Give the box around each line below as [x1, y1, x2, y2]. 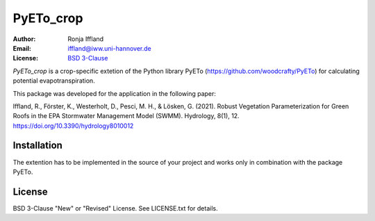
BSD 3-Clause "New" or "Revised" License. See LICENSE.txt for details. [12, 204, 218, 212]
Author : [12, 35, 36, 43]
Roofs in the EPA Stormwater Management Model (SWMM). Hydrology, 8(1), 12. [12, 112, 240, 120]
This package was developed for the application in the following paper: [12, 89, 217, 97]
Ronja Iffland [67, 35, 104, 43]
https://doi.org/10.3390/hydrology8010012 [12, 122, 134, 130]
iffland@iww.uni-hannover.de [67, 44, 152, 52]
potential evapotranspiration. [12, 76, 95, 85]
